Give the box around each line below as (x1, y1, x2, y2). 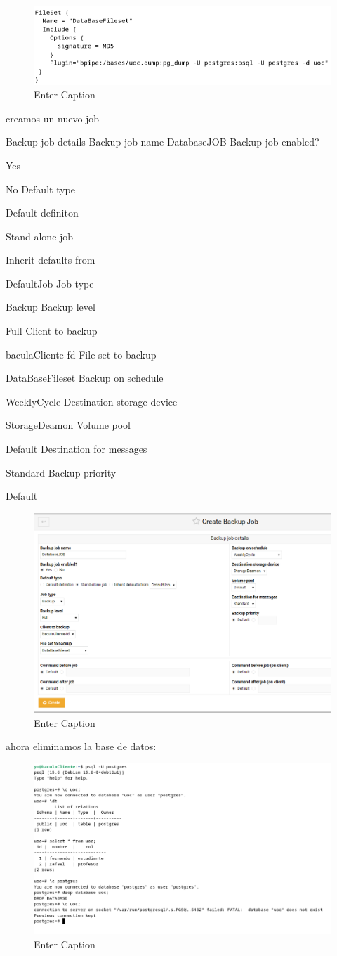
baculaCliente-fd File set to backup (6, 347, 157, 361)
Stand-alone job (6, 228, 74, 243)
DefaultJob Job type (6, 276, 94, 290)
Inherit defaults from (6, 252, 95, 267)
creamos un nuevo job (6, 110, 100, 125)
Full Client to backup (6, 323, 98, 338)
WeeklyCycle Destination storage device (6, 394, 178, 408)
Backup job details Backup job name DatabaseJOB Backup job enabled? (6, 134, 319, 149)
